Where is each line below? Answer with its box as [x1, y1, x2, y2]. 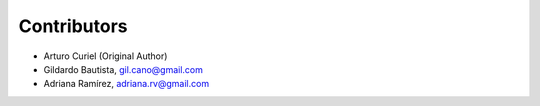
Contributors [18, 15, 129, 37]
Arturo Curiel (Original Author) [43, 50, 168, 62]
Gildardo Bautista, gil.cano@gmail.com [43, 63, 204, 75]
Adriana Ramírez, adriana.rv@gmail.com [43, 78, 210, 90]
